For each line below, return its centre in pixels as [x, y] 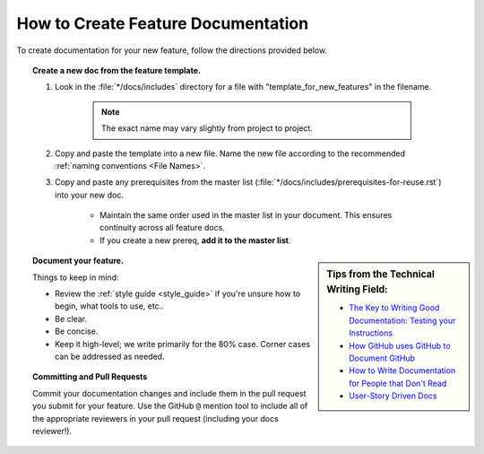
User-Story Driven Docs [393, 396]
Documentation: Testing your [402, 320]
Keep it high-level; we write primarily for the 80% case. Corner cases [183, 344]
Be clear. [71, 319]
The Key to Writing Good [394, 308]
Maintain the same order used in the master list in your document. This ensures [246, 215]
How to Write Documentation [402, 371]
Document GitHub [382, 358]
